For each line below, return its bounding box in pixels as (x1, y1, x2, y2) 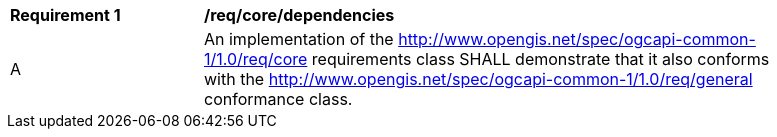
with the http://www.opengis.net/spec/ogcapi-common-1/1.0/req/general (204, 69, 753, 89)
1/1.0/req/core (204, 49, 308, 69)
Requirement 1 (10, 5, 121, 25)
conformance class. (204, 89, 353, 109)
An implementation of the (204, 29, 394, 49)
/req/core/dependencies (204, 5, 395, 25)
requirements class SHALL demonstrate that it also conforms (311, 49, 770, 69)
